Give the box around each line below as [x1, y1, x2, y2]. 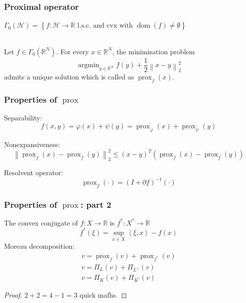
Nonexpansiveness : [4, 139, 60, 149]
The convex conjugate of [4, 217, 78, 227]
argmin [78, 62, 99, 69]
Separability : [4, 113, 43, 123]
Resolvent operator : [4, 167, 63, 177]
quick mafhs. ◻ [79, 290, 127, 300]
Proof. [4, 290, 22, 300]
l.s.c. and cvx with [77, 22, 133, 30]
